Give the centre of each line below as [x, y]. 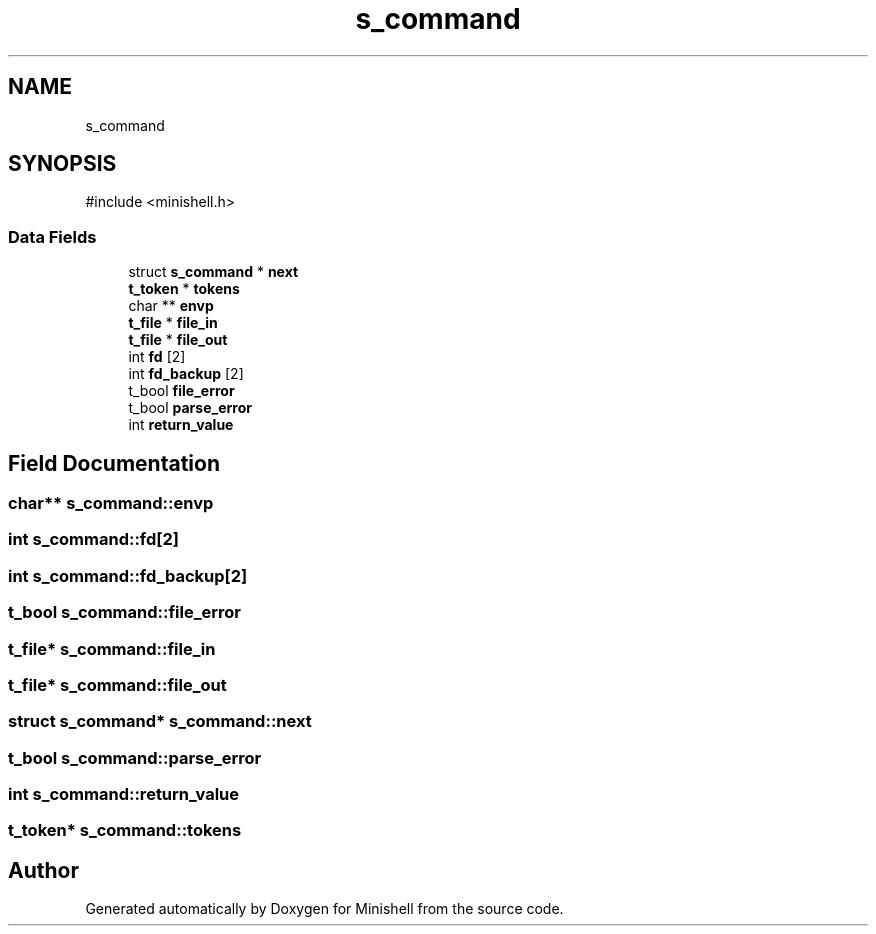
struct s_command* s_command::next [160, 721]
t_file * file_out [178, 340]
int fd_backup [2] [186, 374]
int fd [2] [157, 357]
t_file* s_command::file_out [117, 684]
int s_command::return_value [124, 794]
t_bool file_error [181, 391]
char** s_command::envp [111, 503]
